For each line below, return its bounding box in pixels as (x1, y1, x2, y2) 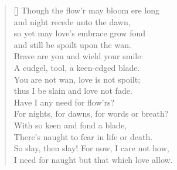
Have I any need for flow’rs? (13, 96, 115, 108)
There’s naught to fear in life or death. (13, 130, 153, 142)
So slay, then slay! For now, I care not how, (13, 142, 169, 154)
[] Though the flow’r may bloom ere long (13, 4, 159, 16)
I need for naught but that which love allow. (13, 153, 173, 165)
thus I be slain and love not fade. (13, 84, 132, 97)
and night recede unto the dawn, (13, 15, 131, 28)
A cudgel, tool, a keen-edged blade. (13, 61, 140, 73)
